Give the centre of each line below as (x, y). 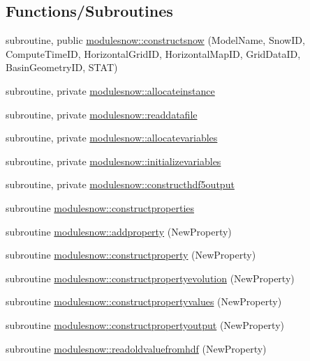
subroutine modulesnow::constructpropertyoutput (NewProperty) (145, 324)
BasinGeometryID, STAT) (62, 67)
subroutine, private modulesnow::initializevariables (113, 161)
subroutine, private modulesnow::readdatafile (102, 114)
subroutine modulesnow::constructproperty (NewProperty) (131, 255)
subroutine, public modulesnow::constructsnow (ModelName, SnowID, (155, 40)
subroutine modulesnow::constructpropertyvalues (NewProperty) (144, 301)
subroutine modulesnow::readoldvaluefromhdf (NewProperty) (136, 348)
